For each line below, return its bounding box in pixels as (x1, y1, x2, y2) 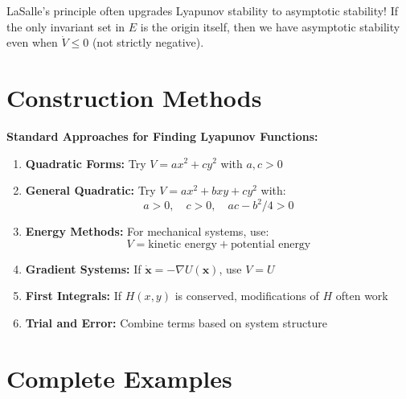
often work (335, 287, 388, 304)
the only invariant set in (6, 18, 125, 35)
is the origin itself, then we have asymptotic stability (140, 18, 400, 35)
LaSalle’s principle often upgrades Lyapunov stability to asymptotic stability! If (6, 2, 399, 19)
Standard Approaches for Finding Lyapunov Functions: (6, 127, 318, 144)
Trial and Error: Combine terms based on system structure (25, 314, 328, 331)
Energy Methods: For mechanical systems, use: (25, 223, 269, 240)
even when (6, 34, 58, 51)
